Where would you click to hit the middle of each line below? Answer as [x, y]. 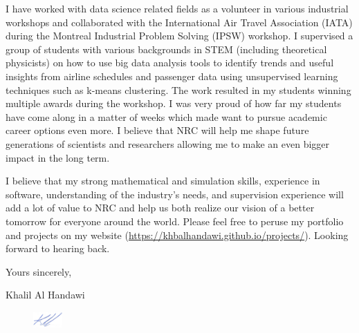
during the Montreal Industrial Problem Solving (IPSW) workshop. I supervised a [179, 36]
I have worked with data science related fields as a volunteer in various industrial [177, 8]
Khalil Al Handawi [45, 295]
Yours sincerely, [39, 271]
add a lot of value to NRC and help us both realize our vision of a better [160, 208]
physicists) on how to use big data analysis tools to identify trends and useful [170, 63]
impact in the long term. [58, 157]
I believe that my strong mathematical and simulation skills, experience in [163, 181]
